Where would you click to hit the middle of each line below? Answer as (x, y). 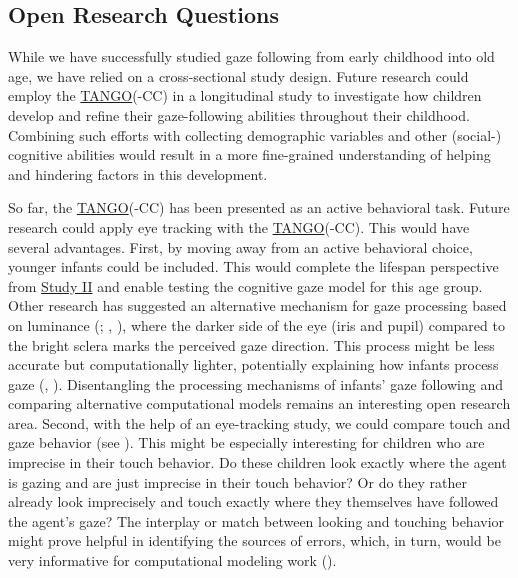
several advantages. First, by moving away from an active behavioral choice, (240, 246)
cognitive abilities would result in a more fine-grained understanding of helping (249, 154)
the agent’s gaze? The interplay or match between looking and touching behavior (256, 520)
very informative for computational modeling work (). (172, 560)
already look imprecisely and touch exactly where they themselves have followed (253, 501)
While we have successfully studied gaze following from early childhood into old (251, 56)
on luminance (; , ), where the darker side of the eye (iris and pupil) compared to (256, 324)
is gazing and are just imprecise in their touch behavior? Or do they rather (238, 481)
